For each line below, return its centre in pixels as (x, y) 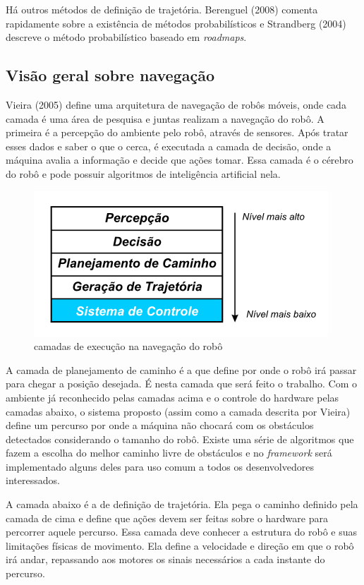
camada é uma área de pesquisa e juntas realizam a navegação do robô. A (165, 118)
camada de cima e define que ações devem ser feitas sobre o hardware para (167, 518)
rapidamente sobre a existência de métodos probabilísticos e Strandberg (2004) (176, 23)
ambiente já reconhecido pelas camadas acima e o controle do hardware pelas (172, 397)
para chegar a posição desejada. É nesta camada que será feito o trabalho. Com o (182, 384)
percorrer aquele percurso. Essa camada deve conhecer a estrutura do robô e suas (182, 532)
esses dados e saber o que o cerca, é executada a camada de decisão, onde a (169, 146)
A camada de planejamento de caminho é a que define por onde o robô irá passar (181, 369)
